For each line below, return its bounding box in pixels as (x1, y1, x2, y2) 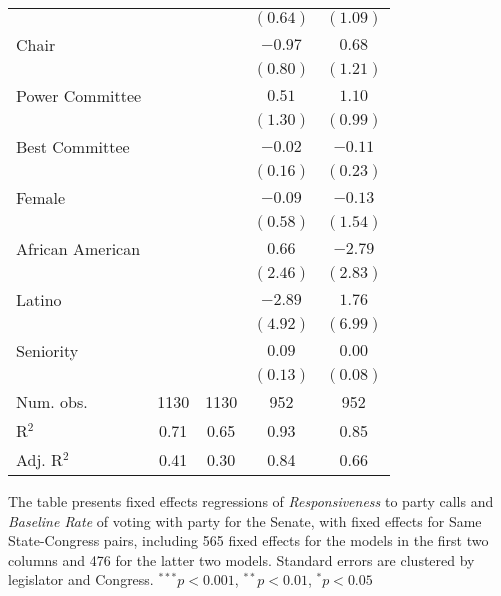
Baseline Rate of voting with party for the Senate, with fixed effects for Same (8, 510, 482, 531)
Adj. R (16, 448, 63, 471)
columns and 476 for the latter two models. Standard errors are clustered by (8, 549, 475, 570)
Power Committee (16, 84, 142, 107)
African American (16, 237, 141, 260)
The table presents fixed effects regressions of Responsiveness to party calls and (8, 491, 494, 511)
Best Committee (16, 135, 130, 158)
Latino (16, 288, 62, 311)
